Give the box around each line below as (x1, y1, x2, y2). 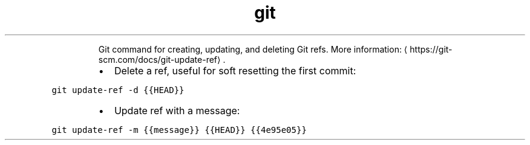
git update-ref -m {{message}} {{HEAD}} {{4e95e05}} (51, 124, 307, 135)
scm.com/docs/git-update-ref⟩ (98, 54, 221, 65)
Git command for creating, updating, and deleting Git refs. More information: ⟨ (98, 43, 408, 54)
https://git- (410, 43, 453, 54)
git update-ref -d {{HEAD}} (51, 85, 185, 95)
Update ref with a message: (114, 104, 240, 117)
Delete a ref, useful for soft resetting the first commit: (114, 64, 356, 77)
